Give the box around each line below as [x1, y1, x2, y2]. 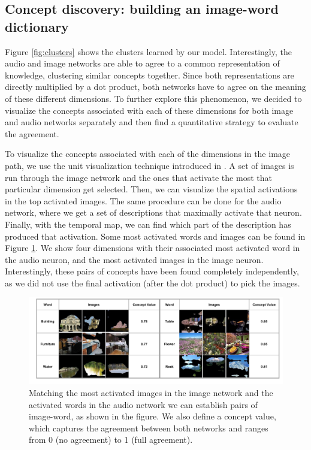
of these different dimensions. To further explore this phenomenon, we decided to [5, 92, 302, 104]
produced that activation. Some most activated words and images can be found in [5, 229, 306, 242]
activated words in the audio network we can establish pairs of [29, 398, 258, 410]
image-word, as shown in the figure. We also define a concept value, [29, 410, 276, 422]
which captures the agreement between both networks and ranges [29, 421, 268, 434]
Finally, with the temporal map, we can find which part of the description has [5, 218, 291, 230]
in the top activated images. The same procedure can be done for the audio [5, 194, 282, 207]
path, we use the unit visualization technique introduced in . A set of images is [5, 159, 294, 171]
